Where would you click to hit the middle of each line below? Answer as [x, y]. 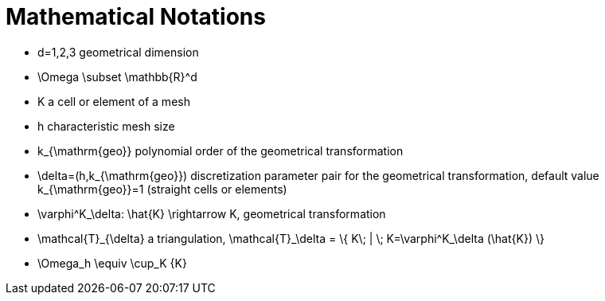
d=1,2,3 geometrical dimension [118, 52]
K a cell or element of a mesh [114, 101]
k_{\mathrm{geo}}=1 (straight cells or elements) [162, 189]
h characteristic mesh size [106, 126]
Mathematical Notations [136, 17]
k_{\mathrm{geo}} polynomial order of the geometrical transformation [221, 150]
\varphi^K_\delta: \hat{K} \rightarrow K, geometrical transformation [212, 213]
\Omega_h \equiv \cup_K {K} [112, 263]
